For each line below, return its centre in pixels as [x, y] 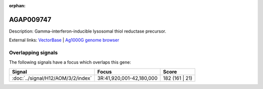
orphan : [17, 6]
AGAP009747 [30, 19]
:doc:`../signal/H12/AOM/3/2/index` [52, 78]
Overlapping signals [33, 53]
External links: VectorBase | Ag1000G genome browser [64, 40]
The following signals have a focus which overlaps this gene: [70, 62]
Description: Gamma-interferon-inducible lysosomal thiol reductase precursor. [88, 31]
